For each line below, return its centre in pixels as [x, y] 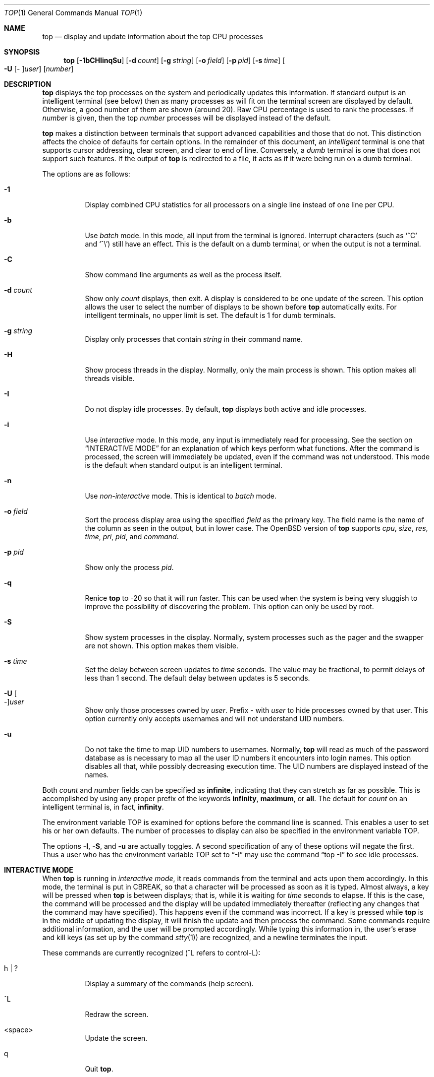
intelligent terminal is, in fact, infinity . [103, 807]
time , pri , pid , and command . [132, 537]
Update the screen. [116, 1038]
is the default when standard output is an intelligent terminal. [184, 465]
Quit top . [99, 1069]
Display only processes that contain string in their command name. [194, 339]
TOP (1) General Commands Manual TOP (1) [73, 13]
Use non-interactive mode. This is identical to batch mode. [181, 496]
